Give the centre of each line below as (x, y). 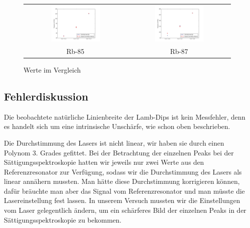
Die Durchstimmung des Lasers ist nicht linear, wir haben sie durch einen (114, 142)
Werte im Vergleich (52, 69)
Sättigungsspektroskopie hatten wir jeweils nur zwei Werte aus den (104, 162)
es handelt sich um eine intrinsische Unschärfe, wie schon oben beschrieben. (117, 126)
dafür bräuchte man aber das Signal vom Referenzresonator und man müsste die (125, 190)
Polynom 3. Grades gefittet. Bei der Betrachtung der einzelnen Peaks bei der (119, 152)
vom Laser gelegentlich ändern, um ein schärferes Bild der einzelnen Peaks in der (125, 210)
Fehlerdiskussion (46, 96)
